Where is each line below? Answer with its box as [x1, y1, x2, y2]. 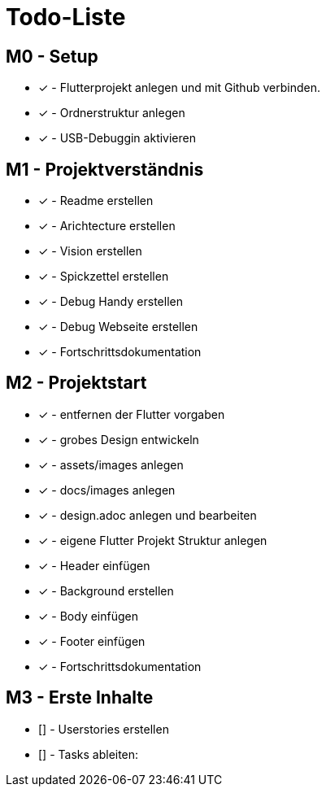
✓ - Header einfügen [38, 558, 150, 573]
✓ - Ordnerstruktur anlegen [38, 106, 185, 120]
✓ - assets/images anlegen [38, 457, 184, 472]
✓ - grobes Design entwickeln [38, 432, 199, 447]
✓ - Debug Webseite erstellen [38, 320, 198, 334]
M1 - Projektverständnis [6, 159, 204, 180]
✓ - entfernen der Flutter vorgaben [38, 407, 225, 421]
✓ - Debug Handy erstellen [38, 294, 183, 309]
